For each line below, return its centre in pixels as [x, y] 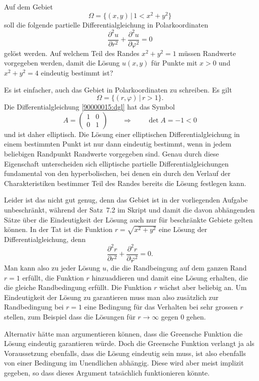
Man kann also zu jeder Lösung [52, 268]
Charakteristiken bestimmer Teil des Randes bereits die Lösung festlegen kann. [125, 183]
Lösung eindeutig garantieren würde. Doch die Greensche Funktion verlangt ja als [129, 343]
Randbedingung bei [34, 307]
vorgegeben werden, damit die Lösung [62, 63]
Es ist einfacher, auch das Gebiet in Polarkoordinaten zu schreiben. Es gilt [118, 89]
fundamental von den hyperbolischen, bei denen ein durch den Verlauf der [117, 173]
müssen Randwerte [207, 53]
